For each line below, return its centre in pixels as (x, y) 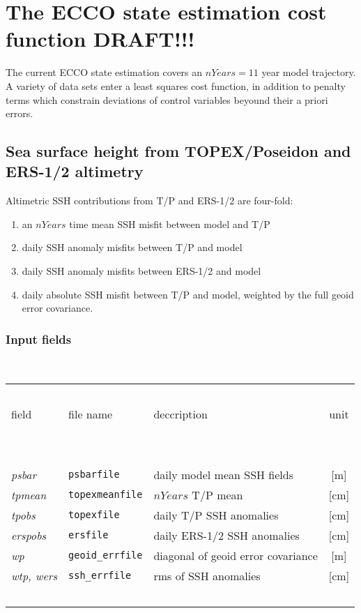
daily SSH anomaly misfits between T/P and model (132, 247)
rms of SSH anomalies (207, 575)
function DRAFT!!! (100, 39)
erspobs (29, 535)
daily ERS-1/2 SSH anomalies (226, 535)
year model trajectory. (309, 72)
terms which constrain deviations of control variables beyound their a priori (167, 99)
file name (91, 414)
